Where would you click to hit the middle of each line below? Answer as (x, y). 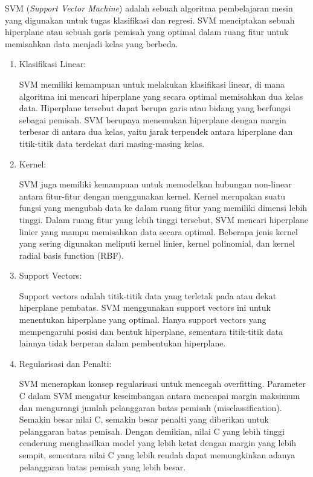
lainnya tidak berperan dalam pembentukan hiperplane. (122, 343)
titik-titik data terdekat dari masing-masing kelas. (112, 143)
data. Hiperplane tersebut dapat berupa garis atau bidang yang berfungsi (155, 108)
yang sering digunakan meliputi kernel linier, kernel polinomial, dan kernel (157, 243)
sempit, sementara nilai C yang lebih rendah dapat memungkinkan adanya (157, 455)
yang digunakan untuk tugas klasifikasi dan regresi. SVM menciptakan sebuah (150, 20)
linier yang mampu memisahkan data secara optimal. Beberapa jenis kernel (158, 231)
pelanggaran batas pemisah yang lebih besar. (102, 466)
